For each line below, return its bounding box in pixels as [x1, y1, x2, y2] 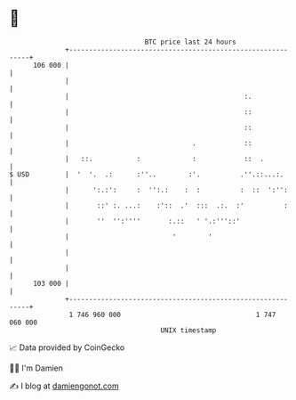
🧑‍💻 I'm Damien [9, 363, 64, 373]
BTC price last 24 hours [144, 37, 237, 46]
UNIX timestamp [160, 325, 217, 335]
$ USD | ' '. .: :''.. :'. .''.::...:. [9, 169, 284, 179]
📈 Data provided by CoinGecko [9, 342, 125, 353]
